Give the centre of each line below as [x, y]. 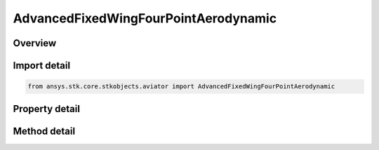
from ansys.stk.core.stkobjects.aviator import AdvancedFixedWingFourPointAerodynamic [181, 87]
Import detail [41, 66]
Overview [35, 43]
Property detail [47, 109]
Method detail [44, 131]
